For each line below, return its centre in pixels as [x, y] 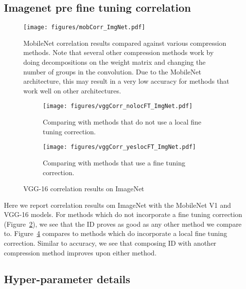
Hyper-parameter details [67, 279]
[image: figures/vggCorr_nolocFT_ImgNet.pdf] [118, 106]
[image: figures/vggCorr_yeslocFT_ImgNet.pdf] [119, 147]
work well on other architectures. [72, 90]
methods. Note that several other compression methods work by [119, 52]
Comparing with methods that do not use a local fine [122, 122]
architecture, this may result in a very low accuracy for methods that [126, 81]
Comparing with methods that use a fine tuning [114, 162]
